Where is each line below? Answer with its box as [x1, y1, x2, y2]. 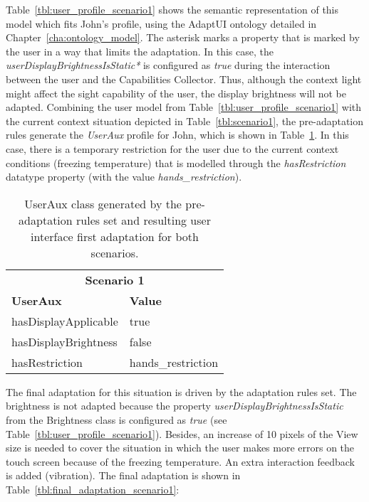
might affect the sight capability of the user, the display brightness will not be [6, 85, 347, 100]
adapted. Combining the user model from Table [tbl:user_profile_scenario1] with [6, 100, 362, 114]
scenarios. [90, 244, 139, 261]
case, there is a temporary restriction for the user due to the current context [6, 141, 339, 156]
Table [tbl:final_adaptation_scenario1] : [6, 481, 180, 496]
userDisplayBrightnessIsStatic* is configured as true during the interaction [6, 58, 331, 73]
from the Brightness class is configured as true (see [6, 412, 227, 427]
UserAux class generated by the [24, 195, 182, 212]
